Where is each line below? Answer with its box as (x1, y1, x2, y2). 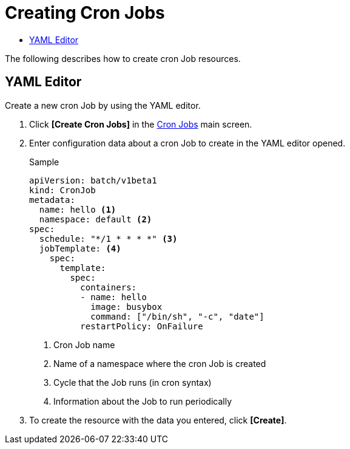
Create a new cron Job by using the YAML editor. (5, 100, 201, 111)
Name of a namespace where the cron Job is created (53, 358, 266, 369)
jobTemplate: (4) (39, 243, 121, 253)
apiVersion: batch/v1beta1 (29, 175, 157, 185)
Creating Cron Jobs (5, 2, 165, 23)
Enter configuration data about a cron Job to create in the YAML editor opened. (29, 137, 346, 148)
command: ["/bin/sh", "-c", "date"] (90, 311, 264, 321)
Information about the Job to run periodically (53, 396, 232, 406)
